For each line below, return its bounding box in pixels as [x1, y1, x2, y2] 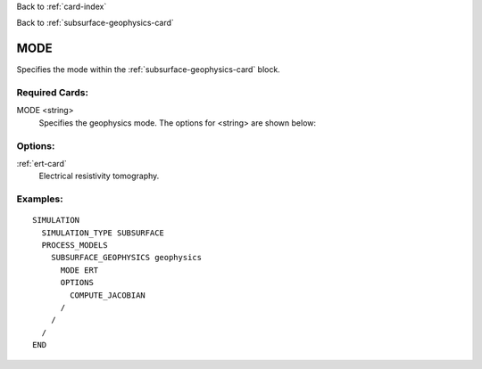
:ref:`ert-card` [16, 158, 67, 168]
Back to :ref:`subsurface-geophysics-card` [16, 18, 174, 29]
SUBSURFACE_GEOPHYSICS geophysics [50, 252, 203, 263]
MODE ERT [60, 265, 99, 275]
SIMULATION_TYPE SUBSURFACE [41, 227, 165, 238]
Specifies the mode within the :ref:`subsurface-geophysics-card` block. [16, 64, 280, 75]
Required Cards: [16, 86, 89, 99]
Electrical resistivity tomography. [38, 170, 160, 182]
